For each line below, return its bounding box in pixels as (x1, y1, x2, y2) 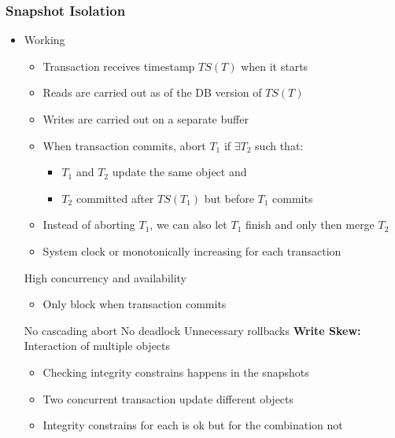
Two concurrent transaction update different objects (42, 390, 294, 407)
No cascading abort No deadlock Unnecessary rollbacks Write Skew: (24, 322, 361, 338)
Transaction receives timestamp (42, 57, 195, 74)
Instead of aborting (42, 216, 135, 233)
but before (204, 190, 254, 206)
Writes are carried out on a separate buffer (42, 111, 249, 127)
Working (24, 31, 65, 48)
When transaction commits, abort (42, 137, 206, 153)
